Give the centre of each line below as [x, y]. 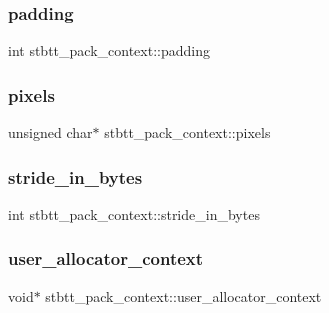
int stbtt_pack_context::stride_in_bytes [134, 213]
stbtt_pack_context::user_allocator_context [183, 295]
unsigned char [50, 132]
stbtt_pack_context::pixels [187, 132]
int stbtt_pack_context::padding [109, 50]
